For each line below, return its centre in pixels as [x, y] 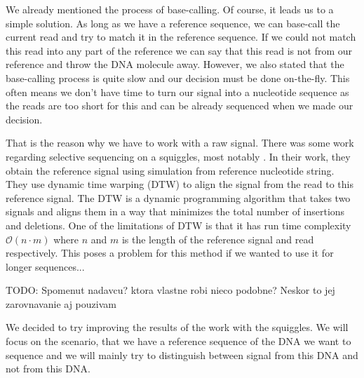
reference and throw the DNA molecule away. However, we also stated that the [175, 64]
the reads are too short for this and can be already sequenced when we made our [180, 106]
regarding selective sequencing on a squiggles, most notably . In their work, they [178, 156]
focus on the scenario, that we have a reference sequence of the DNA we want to [178, 341]
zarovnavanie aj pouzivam [61, 303]
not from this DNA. [48, 369]
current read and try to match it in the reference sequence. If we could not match [181, 37]
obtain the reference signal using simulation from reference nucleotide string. [170, 170]
